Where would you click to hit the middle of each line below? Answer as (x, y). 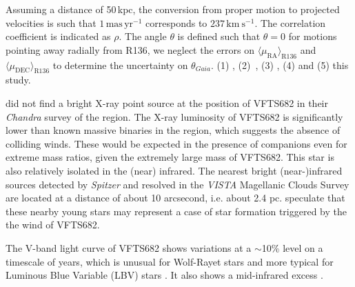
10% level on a (292, 247)
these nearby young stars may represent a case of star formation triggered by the (176, 211)
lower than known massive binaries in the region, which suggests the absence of (173, 130)
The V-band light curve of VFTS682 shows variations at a (129, 247)
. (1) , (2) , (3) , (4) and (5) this (280, 65)
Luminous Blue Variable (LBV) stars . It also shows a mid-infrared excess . (164, 275)
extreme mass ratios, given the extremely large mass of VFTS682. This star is (170, 157)
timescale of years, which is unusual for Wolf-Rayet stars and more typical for (170, 261)
